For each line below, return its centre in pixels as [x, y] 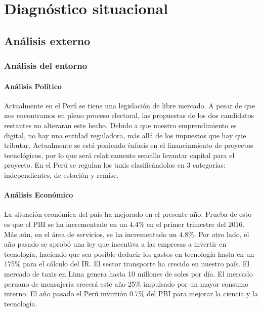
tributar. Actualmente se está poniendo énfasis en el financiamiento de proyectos [129, 145]
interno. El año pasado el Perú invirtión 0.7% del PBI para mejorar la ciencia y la [131, 294]
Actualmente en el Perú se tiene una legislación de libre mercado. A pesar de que [130, 105]
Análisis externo [47, 40]
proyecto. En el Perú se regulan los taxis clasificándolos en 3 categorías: [115, 165]
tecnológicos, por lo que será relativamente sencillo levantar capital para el [119, 155]
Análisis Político [33, 86]
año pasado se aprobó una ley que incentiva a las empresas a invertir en [115, 244]
